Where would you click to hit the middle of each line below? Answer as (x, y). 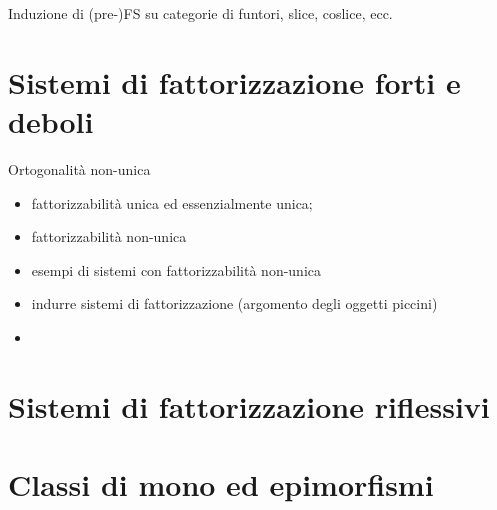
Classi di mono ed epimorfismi (221, 484)
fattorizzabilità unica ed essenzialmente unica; (172, 202)
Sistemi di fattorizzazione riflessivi (249, 405)
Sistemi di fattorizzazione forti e (234, 81)
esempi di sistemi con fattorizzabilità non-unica (176, 269)
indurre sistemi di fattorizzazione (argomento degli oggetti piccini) (234, 303)
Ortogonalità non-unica (79, 168)
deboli (51, 120)
